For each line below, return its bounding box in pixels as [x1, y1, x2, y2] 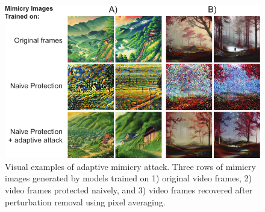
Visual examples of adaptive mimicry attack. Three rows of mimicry [5, 160, 256, 172]
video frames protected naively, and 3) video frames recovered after [5, 184, 253, 196]
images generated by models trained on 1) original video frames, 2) [5, 172, 252, 184]
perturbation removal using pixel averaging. [5, 195, 166, 208]
